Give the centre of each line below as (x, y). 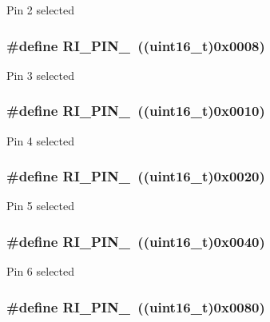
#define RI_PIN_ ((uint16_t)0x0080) (136, 306)
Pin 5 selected (41, 206)
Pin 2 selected (41, 10)
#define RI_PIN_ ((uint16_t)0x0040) (136, 241)
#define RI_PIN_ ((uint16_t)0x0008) (136, 45)
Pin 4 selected (41, 140)
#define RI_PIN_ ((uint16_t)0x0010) (136, 111)
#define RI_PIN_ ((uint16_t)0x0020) (136, 176)
